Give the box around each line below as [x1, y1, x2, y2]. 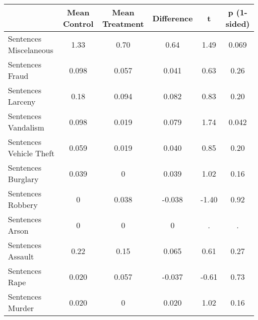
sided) [225, 18, 250, 29]
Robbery [8, 199, 38, 210]
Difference [152, 12, 193, 24]
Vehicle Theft [8, 147, 55, 159]
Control [63, 18, 94, 29]
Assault [8, 251, 34, 262]
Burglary [8, 173, 39, 185]
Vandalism [8, 122, 44, 133]
